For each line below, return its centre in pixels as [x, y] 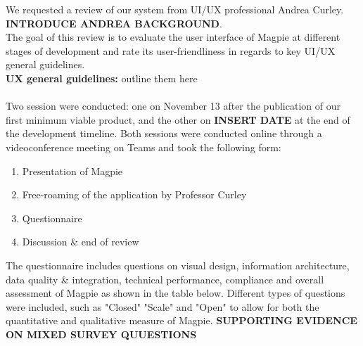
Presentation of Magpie [72, 171]
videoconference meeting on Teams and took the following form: [144, 147]
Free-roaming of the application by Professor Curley [134, 194]
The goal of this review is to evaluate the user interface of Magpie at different [173, 37]
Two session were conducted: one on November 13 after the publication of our [173, 106]
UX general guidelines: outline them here [102, 78]
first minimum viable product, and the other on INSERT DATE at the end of [178, 119]
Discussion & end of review [81, 242]
